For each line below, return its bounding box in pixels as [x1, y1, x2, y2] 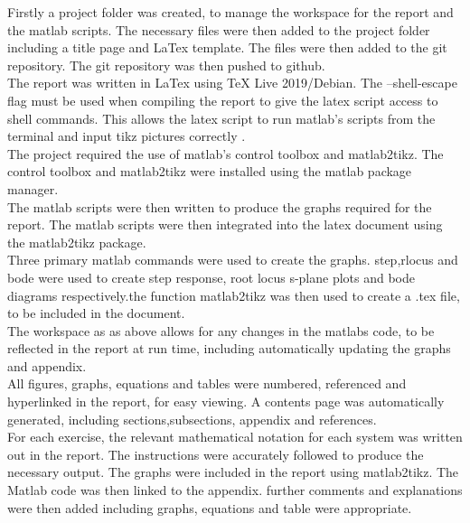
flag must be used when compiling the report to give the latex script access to [7, 90, 438, 109]
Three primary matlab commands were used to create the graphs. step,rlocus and [7, 250, 458, 269]
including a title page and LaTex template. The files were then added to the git [7, 38, 447, 57]
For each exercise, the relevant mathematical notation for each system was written [7, 427, 463, 446]
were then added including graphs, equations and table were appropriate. [7, 498, 412, 517]
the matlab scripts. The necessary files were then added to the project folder [7, 20, 430, 39]
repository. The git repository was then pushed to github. [7, 55, 325, 74]
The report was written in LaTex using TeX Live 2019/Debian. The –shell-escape [7, 73, 457, 92]
